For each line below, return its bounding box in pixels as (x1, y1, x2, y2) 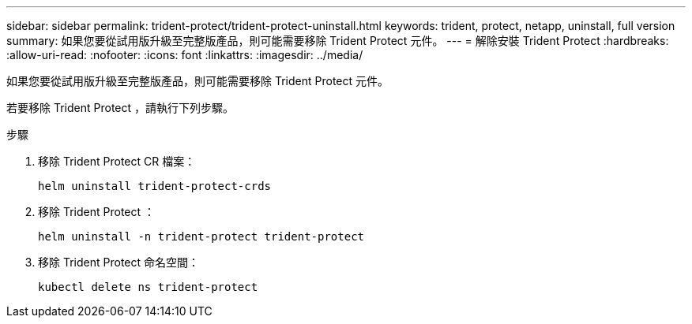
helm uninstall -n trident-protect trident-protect (38, 230, 365, 243)
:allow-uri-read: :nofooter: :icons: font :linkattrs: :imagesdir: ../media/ (6, 48, 363, 61)
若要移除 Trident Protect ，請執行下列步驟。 (6, 101, 234, 114)
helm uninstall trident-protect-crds (38, 180, 272, 192)
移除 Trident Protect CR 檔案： (38, 155, 196, 168)
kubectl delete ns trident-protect (38, 281, 258, 293)
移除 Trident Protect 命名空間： (38, 255, 199, 269)
